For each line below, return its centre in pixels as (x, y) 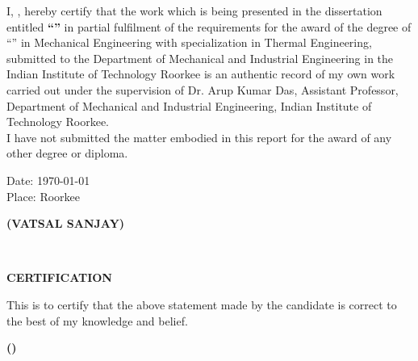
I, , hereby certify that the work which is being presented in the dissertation (194, 10)
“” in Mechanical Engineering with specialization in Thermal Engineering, (189, 42)
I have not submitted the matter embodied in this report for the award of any (199, 137)
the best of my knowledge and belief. (97, 320)
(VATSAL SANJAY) (66, 223)
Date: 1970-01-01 (48, 180)
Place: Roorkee (44, 196)
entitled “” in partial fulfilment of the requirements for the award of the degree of (209, 26)
